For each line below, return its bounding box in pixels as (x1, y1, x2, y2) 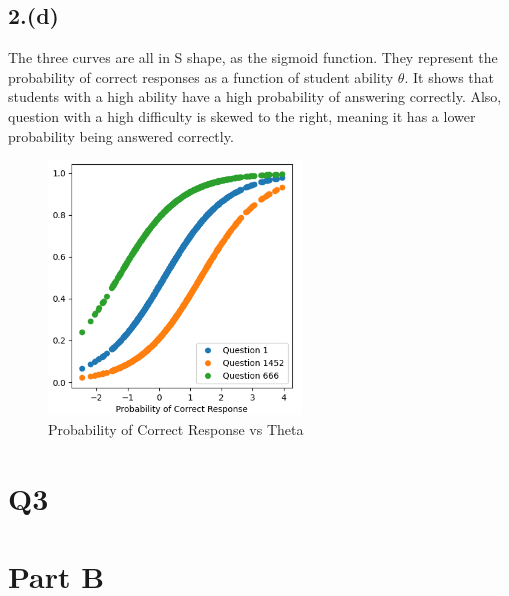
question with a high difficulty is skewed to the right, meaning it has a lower (8, 105, 476, 126)
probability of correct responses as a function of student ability (8, 66, 394, 87)
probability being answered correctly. (8, 125, 234, 146)
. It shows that (404, 66, 495, 87)
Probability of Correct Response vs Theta (48, 418, 304, 439)
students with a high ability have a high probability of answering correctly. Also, (8, 86, 502, 107)
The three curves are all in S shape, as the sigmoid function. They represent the (8, 47, 498, 68)
